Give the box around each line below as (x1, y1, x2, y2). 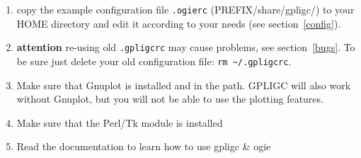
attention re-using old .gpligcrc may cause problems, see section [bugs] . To (16, 40, 355, 55)
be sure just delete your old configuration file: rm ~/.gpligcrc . (16, 53, 292, 68)
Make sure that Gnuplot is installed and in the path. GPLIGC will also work (16, 77, 351, 92)
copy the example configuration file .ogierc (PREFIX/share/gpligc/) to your (16, 2, 355, 16)
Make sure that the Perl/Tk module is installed (16, 115, 223, 130)
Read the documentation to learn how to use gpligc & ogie (16, 139, 271, 154)
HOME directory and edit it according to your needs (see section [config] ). (16, 16, 341, 30)
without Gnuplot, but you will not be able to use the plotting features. (16, 91, 323, 106)
